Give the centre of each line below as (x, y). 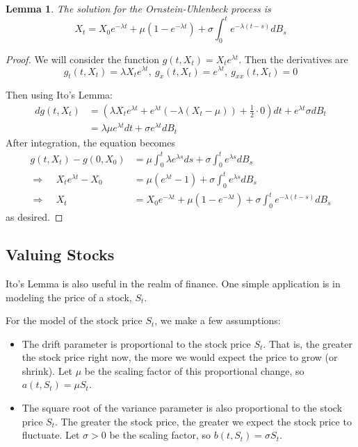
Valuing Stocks (60, 254)
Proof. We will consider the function (82, 59)
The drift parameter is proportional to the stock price (136, 343)
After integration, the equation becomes (90, 142)
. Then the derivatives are (293, 59)
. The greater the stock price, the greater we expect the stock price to (203, 421)
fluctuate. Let (51, 435)
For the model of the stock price (74, 320)
